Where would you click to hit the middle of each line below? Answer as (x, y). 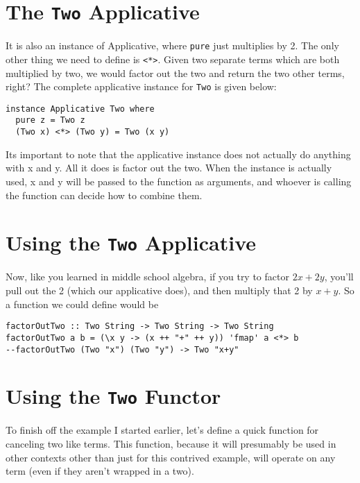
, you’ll (339, 277)
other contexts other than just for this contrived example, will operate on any (171, 457)
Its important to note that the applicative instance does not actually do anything (178, 154)
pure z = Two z (50, 120)
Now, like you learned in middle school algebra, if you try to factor (147, 277)
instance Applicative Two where (80, 109)
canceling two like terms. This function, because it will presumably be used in (171, 443)
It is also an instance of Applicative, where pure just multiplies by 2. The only (172, 45)
